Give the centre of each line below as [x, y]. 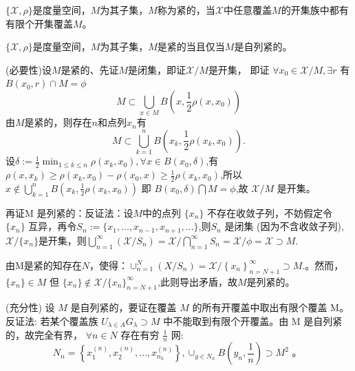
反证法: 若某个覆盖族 [52, 320]
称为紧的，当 [186, 10]
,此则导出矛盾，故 [197, 281]
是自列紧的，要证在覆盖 [123, 307]
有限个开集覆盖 [39, 23]
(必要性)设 [29, 69]
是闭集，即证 [157, 69]
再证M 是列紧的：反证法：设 [69, 212]
